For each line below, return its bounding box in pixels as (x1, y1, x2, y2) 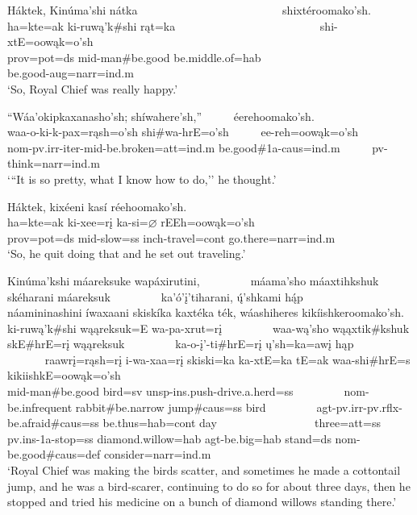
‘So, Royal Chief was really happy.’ (7, 80, 178, 97)
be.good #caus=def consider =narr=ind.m (7, 446, 211, 463)
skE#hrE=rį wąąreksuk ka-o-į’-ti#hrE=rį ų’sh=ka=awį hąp (7, 335, 354, 352)
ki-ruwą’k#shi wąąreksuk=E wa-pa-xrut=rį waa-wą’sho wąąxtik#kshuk (7, 319, 410, 336)
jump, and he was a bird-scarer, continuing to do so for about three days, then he (7, 477, 411, 494)
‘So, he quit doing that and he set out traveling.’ (7, 245, 246, 262)
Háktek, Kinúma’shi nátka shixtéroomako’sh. (7, 2, 371, 18)
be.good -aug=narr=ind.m (7, 64, 134, 81)
